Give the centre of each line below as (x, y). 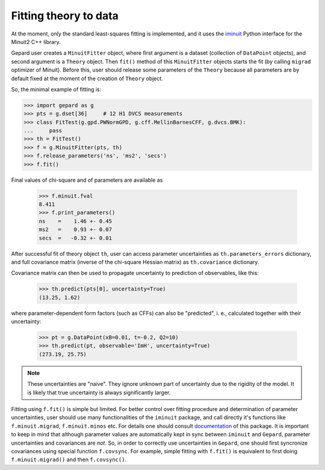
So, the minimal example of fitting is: (56, 89)
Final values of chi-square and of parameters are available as (87, 180)
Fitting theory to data (65, 16)
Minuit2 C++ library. (36, 42)
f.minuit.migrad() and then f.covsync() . (69, 460)
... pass (43, 131)
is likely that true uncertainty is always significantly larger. (99, 392)
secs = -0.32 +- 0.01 (76, 238)
